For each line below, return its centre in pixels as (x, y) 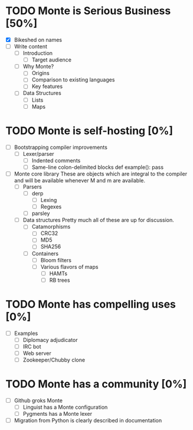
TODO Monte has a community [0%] (96, 384)
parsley (41, 213)
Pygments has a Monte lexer (58, 414)
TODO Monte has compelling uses (91, 304)
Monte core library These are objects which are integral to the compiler (101, 174)
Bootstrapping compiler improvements (60, 147)
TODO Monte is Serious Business (88, 11)
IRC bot (32, 346)
